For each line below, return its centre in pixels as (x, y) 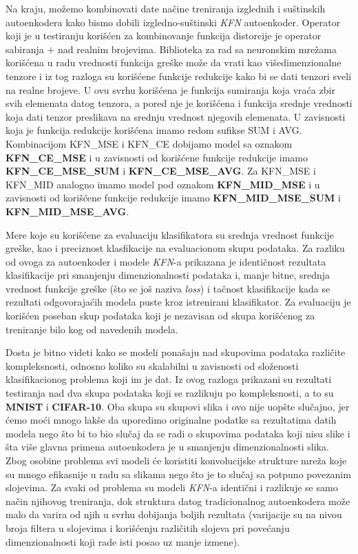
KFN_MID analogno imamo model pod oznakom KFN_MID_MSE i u (163, 184)
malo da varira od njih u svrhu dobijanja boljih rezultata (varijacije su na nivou (174, 514)
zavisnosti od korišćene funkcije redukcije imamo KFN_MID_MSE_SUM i (173, 198)
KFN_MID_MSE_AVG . (67, 211)
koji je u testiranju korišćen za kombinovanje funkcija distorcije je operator (164, 36)
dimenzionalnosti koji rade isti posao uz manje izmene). (123, 541)
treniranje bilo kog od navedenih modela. (92, 329)
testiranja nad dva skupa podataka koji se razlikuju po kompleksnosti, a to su (170, 393)
